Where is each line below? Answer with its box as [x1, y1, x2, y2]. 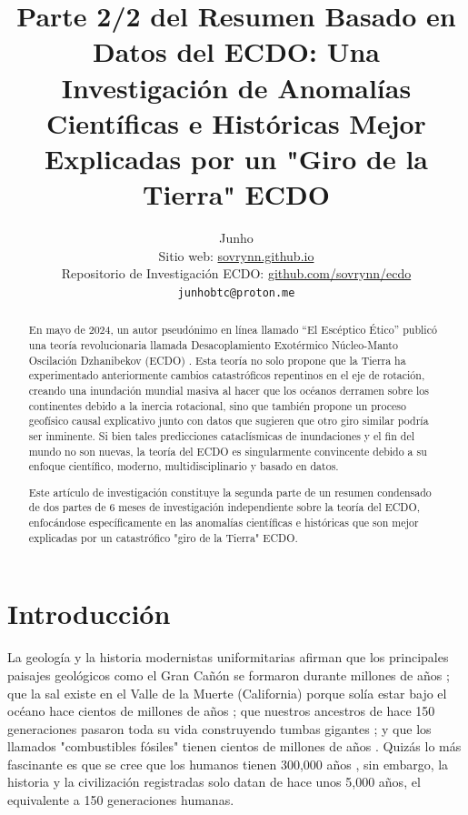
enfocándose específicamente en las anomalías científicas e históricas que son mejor [28, 515, 419, 530]
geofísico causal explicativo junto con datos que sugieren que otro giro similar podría [28, 413, 429, 428]
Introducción [7, 595, 171, 632]
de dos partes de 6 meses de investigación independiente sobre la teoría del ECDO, [28, 499, 420, 515]
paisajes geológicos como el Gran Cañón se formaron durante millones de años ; [7, 665, 450, 684]
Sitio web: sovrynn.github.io [158, 246, 314, 265]
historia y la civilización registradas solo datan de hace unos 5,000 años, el [7, 772, 421, 791]
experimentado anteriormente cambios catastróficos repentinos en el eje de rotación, [28, 367, 425, 383]
